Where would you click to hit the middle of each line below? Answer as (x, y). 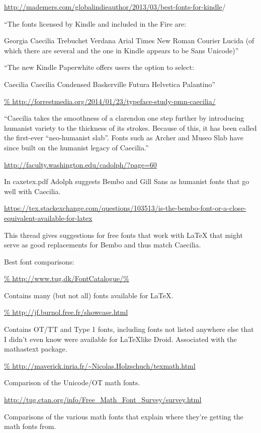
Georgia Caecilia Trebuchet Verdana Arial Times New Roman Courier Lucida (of (129, 40)
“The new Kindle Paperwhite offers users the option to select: (99, 67)
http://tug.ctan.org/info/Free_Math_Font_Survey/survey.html (103, 400)
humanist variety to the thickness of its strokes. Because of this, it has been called (130, 127)
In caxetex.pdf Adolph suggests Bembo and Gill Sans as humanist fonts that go (127, 181)
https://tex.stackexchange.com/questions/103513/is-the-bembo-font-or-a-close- (125, 208)
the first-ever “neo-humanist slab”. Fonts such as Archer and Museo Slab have (124, 138)
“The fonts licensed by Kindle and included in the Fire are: (95, 23)
